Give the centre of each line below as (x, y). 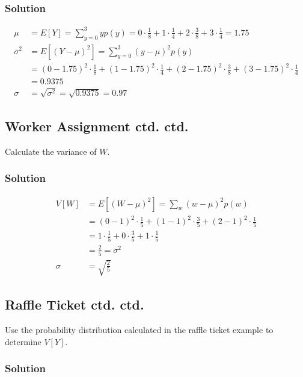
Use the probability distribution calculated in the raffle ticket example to (139, 329)
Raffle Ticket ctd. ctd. (75, 304)
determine (23, 341)
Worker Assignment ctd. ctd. (97, 126)
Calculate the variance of (51, 151)
